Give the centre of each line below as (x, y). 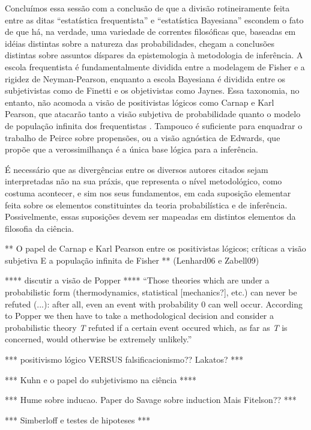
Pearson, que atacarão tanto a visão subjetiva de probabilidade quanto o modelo (153, 114)
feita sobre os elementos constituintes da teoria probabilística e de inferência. (146, 204)
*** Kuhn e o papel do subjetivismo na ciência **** (101, 379)
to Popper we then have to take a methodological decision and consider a (140, 316)
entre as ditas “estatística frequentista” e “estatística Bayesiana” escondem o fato (154, 20)
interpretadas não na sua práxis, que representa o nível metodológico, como (143, 181)
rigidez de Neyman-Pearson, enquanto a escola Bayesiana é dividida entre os (145, 78)
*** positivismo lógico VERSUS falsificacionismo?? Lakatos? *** (124, 359)
